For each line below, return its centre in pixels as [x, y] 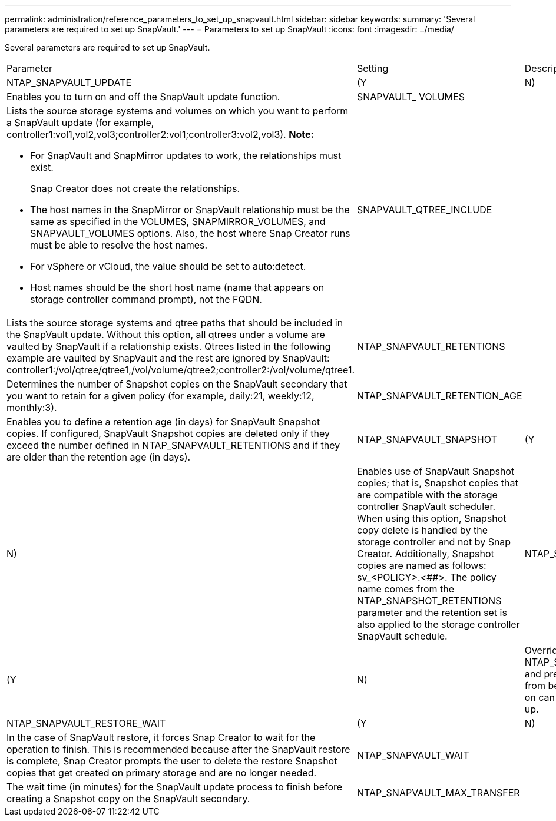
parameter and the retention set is [432, 613]
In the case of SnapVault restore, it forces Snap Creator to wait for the [161, 737]
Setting [373, 68]
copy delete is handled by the [422, 530]
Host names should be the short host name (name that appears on [177, 287]
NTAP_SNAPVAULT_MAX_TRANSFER [438, 793]
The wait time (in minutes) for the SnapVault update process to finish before [175, 787]
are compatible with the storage [427, 495]
